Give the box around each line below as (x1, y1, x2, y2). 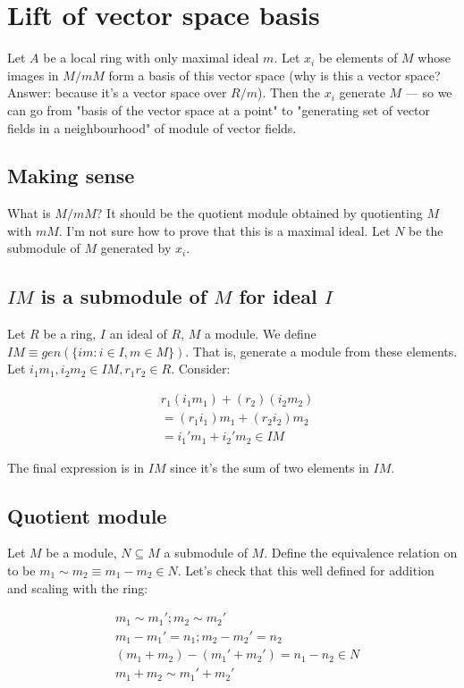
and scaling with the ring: (7, 578, 148, 597)
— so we (405, 83, 452, 102)
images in (7, 65, 59, 84)
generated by (100, 239, 172, 257)
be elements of (318, 48, 398, 67)
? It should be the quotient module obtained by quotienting (96, 204, 423, 222)
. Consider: (171, 359, 231, 378)
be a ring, (43, 324, 97, 343)
